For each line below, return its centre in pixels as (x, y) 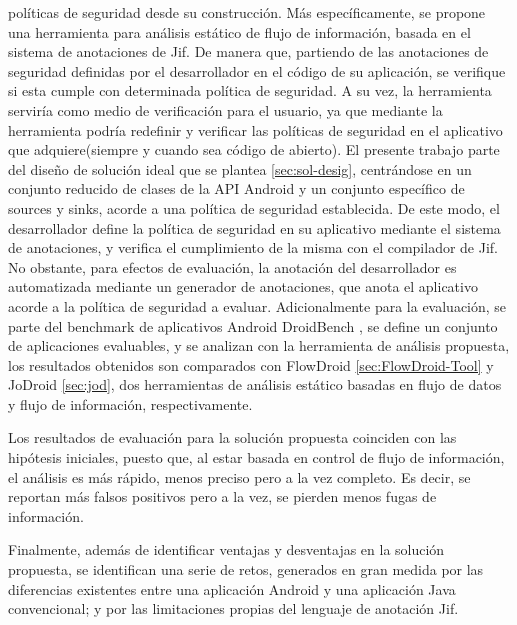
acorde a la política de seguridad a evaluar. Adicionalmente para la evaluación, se (257, 305)
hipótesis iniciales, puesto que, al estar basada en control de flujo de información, (256, 457)
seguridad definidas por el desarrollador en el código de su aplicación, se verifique (257, 70)
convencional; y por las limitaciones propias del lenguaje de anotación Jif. (233, 608)
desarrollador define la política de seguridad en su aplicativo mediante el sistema (254, 227)
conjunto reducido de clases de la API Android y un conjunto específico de (236, 188)
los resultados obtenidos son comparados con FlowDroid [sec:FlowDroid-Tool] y (251, 364)
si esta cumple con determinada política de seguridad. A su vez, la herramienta (250, 90)
